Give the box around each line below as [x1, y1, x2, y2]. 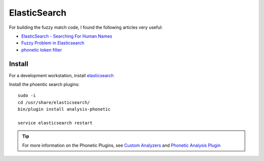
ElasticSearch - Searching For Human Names [21, 33, 112, 39]
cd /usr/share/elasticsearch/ [18, 100, 90, 105]
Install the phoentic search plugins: [9, 81, 80, 87]
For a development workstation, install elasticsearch [9, 72, 114, 78]
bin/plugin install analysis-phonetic [18, 106, 111, 112]
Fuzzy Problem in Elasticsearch [21, 40, 85, 46]
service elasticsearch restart [18, 120, 93, 125]
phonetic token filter [21, 47, 62, 53]
